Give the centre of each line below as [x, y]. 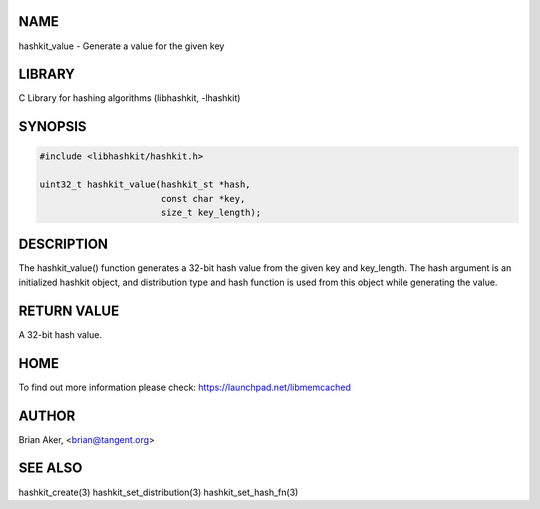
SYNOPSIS [52, 126]
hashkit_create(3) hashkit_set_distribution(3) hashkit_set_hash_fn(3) [158, 492]
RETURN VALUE [69, 310]
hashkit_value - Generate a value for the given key [121, 46]
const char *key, [203, 198]
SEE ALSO [50, 468]
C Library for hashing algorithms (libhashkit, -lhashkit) [129, 98]
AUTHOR [47, 415]
